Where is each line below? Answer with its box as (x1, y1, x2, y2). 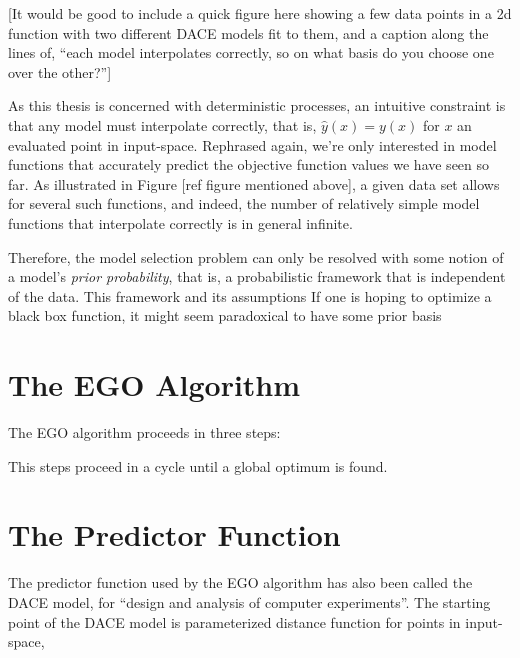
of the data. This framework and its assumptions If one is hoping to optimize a (8, 285, 492, 306)
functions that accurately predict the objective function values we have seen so (8, 154, 490, 175)
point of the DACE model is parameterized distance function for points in (8, 611, 461, 632)
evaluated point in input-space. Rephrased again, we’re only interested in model (8, 134, 497, 155)
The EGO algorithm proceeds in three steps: (8, 422, 281, 443)
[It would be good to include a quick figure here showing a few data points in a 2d (8, 3, 512, 23)
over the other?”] (8, 61, 112, 82)
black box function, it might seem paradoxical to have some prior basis (8, 305, 442, 326)
